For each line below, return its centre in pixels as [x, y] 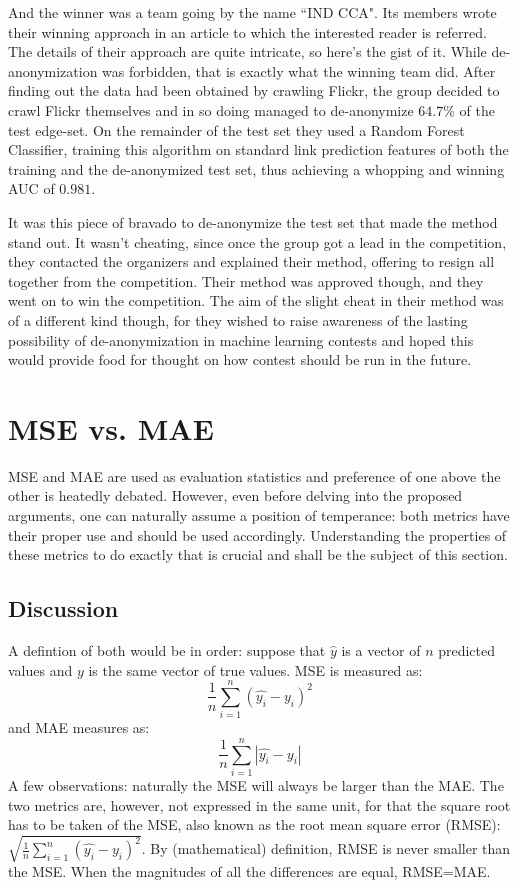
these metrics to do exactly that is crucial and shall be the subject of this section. [258, 554]
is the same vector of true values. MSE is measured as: [255, 669]
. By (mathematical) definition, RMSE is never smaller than [326, 848]
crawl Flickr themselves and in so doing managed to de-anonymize [211, 109]
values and [40, 669]
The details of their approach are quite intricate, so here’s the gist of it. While [247, 51]
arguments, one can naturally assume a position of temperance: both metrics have [259, 515]
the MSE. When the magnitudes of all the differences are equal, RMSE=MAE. [249, 871]
